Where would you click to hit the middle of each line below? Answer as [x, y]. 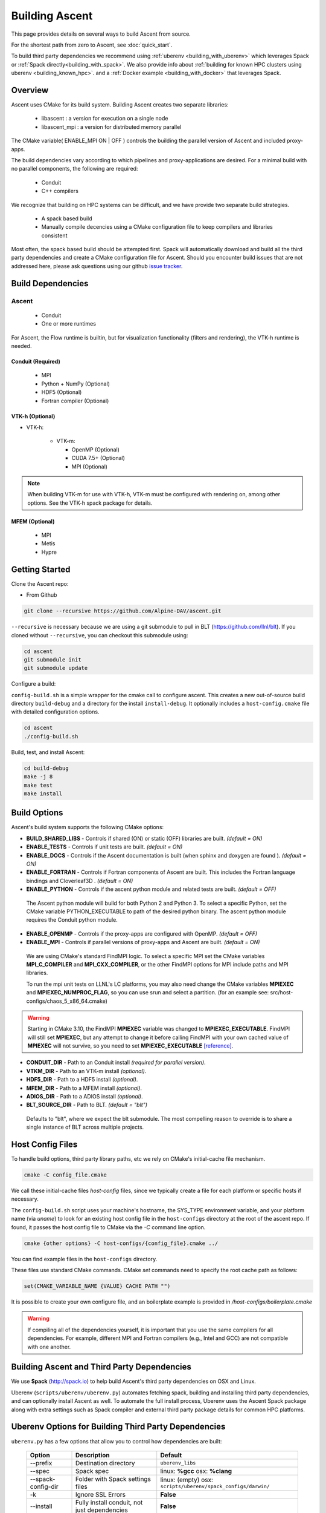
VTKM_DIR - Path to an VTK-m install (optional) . [86, 1071]
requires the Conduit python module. [72, 920]
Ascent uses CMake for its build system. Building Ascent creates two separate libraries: [120, 105]
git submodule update [56, 668]
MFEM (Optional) [33, 521]
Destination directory [105, 1463]
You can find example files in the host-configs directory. [84, 1259]
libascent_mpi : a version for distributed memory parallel [111, 126]
